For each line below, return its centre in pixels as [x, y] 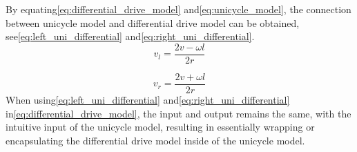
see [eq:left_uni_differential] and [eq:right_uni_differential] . [130, 36]
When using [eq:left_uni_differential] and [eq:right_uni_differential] [148, 99]
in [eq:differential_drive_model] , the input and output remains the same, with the [178, 113]
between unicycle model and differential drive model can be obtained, [153, 22]
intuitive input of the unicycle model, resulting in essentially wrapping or [160, 127]
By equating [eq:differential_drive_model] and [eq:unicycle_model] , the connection [178, 9]
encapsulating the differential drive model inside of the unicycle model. [155, 140]
